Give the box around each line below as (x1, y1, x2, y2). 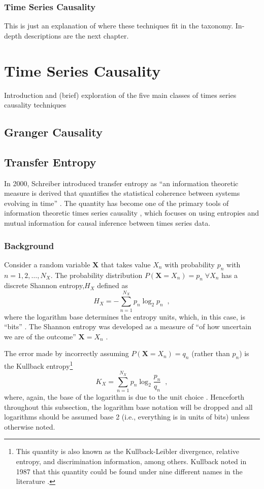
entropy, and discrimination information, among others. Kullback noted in (16, 456, 247, 466)
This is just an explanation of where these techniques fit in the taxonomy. (4, 20, 234, 31)
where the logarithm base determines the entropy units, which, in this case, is (4, 311, 246, 322)
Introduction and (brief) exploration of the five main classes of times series (4, 89, 237, 100)
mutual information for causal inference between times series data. (4, 218, 211, 228)
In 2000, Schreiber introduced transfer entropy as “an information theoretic (4, 178, 239, 188)
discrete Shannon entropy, (4, 280, 85, 291)
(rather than (191, 348, 230, 359)
